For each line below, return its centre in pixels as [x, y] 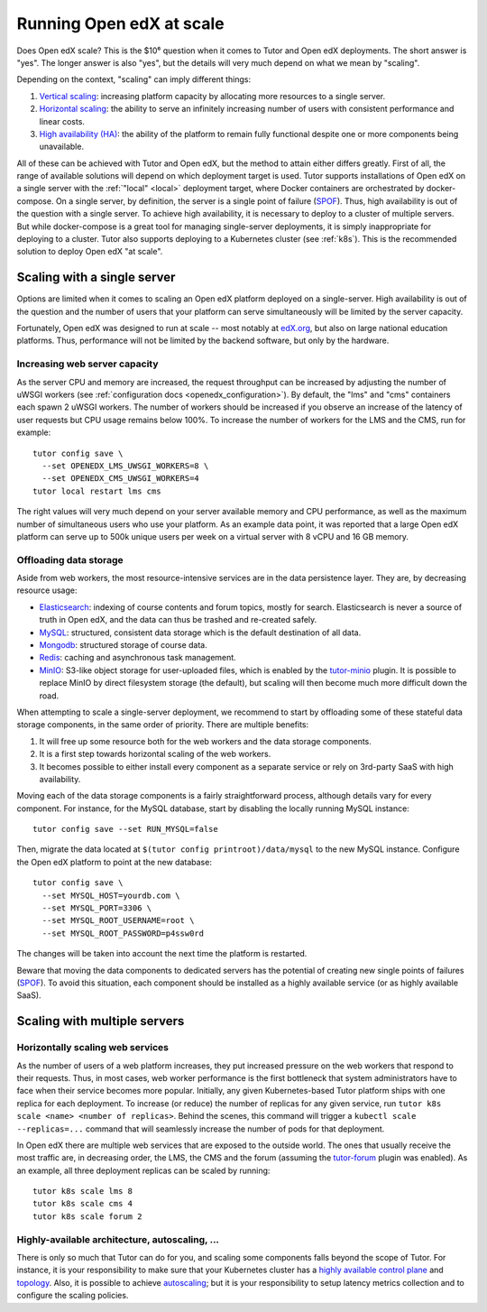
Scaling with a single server [96, 277]
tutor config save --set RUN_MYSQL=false [125, 829]
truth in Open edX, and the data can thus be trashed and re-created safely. [178, 620]
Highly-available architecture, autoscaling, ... [118, 1239]
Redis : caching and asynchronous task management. [138, 658]
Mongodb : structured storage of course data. [123, 645]
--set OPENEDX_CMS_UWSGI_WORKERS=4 [121, 479]
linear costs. [62, 121]
